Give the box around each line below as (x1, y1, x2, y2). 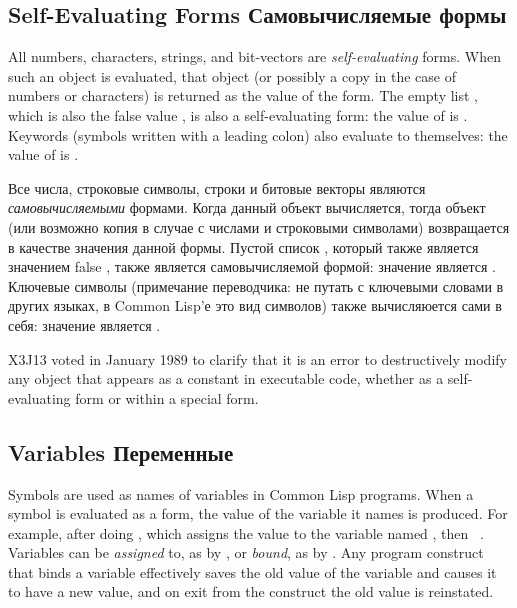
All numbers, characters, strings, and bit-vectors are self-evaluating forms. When (8, 46, 501, 67)
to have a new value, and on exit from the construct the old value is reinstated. (8, 581, 494, 602)
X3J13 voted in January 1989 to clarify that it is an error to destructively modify (8, 348, 507, 369)
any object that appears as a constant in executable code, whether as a (8, 368, 444, 389)
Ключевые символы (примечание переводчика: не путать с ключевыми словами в (8, 275, 504, 296)
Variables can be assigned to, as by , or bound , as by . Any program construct (8, 542, 484, 563)
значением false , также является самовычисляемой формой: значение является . (8, 256, 496, 277)
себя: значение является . (8, 314, 161, 335)
